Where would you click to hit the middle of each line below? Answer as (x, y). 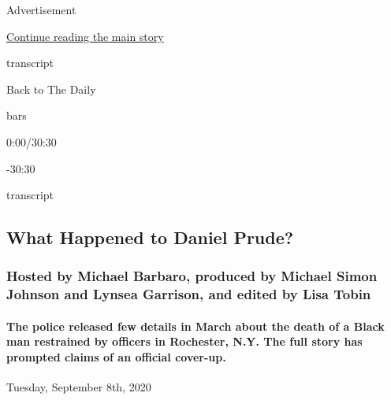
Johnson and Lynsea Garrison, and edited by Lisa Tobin (189, 294)
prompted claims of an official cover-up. (116, 357)
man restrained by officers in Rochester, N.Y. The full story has (184, 341)
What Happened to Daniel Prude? (150, 237)
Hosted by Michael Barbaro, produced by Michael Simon (192, 276)
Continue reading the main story (85, 36)
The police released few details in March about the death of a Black (195, 326)
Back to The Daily (51, 89)
